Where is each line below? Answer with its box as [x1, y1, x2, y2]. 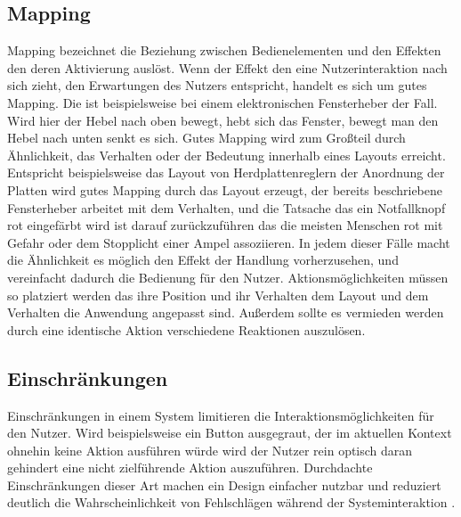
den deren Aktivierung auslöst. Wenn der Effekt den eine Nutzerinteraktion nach [7, 58, 448, 77]
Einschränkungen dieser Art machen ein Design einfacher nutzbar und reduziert [7, 475, 441, 494]
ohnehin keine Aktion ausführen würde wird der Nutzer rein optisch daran [7, 440, 413, 459]
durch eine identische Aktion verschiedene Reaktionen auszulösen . [7, 320, 366, 339]
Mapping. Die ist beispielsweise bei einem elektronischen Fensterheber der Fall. [7, 93, 438, 111]
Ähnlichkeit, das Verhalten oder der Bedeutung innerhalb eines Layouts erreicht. [7, 145, 446, 164]
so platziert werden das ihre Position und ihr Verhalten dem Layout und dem [7, 285, 429, 304]
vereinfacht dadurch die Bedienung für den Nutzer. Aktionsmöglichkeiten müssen [7, 267, 449, 286]
